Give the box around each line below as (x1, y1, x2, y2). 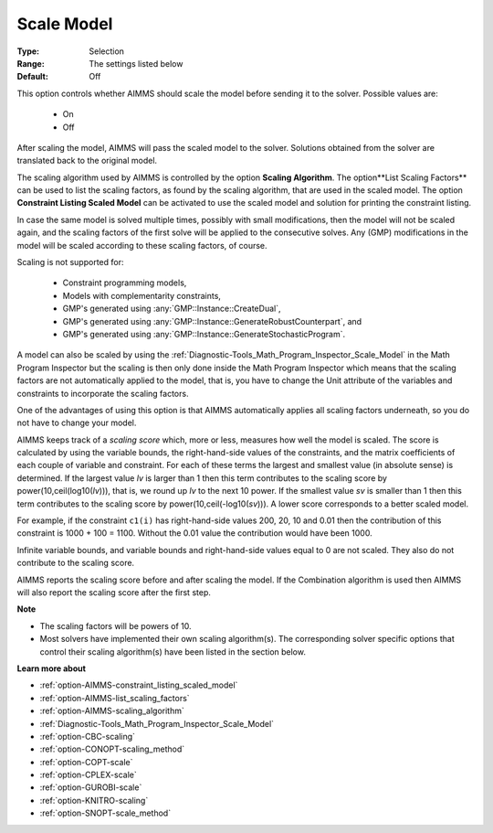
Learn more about (16, 663, 87, 674)
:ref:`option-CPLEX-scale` (39, 769, 137, 781)
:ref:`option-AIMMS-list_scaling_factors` (39, 692, 191, 703)
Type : (16, 46, 40, 57)
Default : (16, 71, 49, 82)
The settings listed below (89, 58, 184, 69)
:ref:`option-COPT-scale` (39, 756, 133, 767)
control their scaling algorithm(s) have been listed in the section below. (39, 646, 306, 657)
